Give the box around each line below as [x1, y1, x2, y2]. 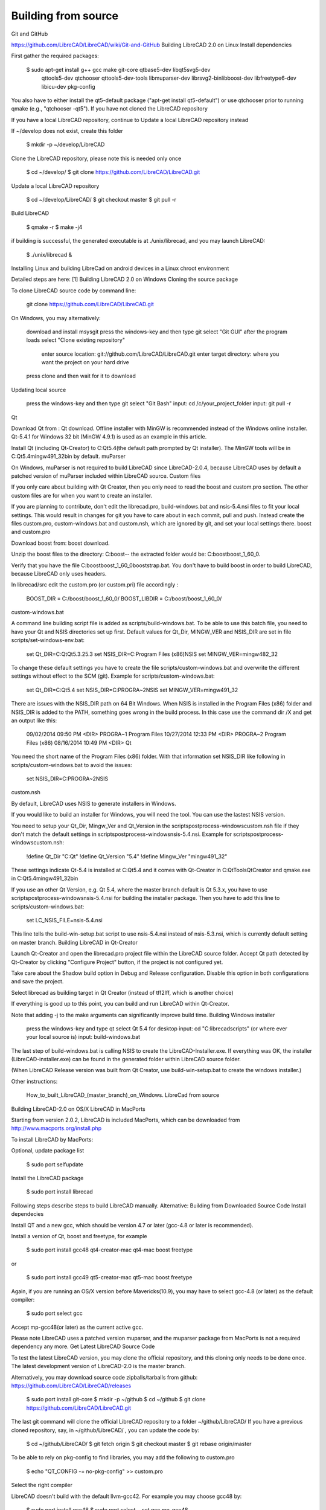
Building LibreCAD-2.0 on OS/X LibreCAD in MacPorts [11, 1105, 145, 1113]
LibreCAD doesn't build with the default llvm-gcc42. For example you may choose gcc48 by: [11, 1492, 242, 1500]
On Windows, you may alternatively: [11, 314, 101, 321]
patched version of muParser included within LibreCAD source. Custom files [11, 472, 201, 480]
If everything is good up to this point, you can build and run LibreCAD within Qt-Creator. [11, 1000, 229, 1007]
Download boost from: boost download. [11, 539, 110, 547]
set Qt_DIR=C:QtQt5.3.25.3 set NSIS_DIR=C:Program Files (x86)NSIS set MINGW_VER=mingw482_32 [26, 650, 278, 658]
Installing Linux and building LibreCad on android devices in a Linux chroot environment [11, 265, 229, 272]
